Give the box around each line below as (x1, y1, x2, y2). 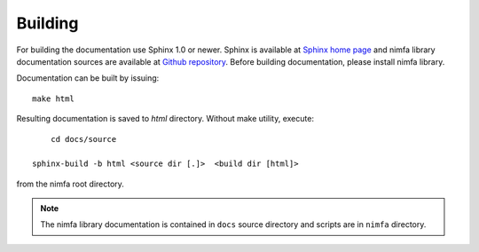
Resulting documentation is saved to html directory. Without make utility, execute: (16, 114, 315, 124)
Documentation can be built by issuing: (16, 73, 160, 83)
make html (32, 93, 75, 104)
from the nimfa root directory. (16, 178, 124, 189)
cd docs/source (50, 134, 117, 144)
